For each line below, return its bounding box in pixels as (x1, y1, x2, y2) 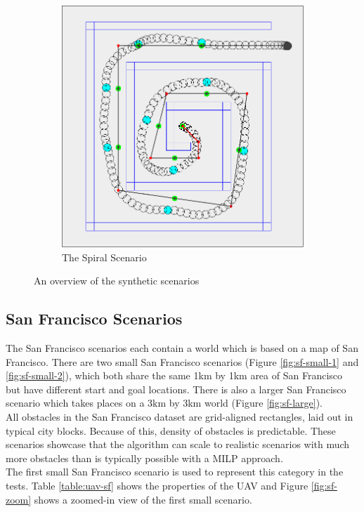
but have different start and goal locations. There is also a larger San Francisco (6, 381, 346, 396)
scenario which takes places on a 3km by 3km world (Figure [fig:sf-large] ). (6, 395, 323, 410)
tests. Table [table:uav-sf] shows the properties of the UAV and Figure (6, 478, 308, 492)
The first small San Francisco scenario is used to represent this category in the (6, 464, 344, 479)
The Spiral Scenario (62, 249, 147, 264)
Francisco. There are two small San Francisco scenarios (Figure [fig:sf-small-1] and (6, 354, 359, 369)
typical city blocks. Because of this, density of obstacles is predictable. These (6, 423, 336, 438)
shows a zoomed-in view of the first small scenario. (34, 492, 252, 506)
